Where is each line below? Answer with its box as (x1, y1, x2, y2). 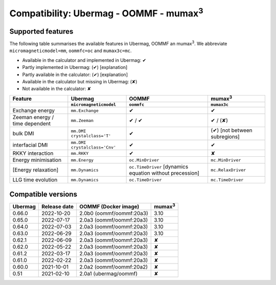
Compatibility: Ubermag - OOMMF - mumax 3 (9, 6, 204, 19)
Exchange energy (12, 107, 55, 114)
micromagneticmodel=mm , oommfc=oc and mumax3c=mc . (9, 47, 132, 54)
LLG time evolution (12, 176, 58, 183)
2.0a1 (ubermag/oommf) (79, 270, 138, 277)
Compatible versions (9, 189, 78, 199)
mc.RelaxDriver (211, 167, 246, 173)
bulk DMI (12, 130, 34, 137)
